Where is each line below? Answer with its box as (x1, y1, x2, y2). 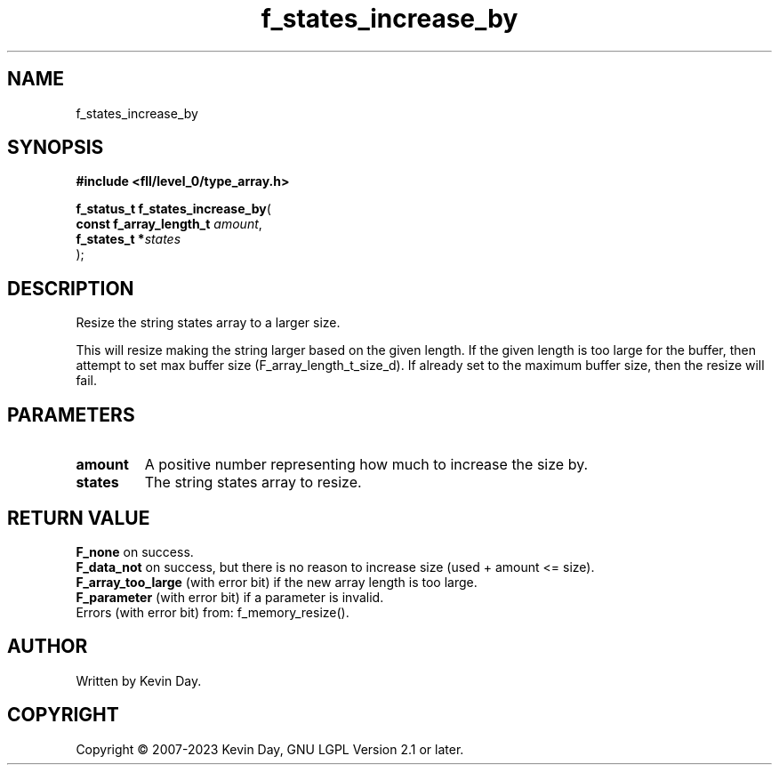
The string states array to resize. (144, 473, 362, 492)
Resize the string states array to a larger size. (76, 315, 341, 331)
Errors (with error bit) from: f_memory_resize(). (76, 604, 349, 620)
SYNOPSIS (7, 136, 104, 159)
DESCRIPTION (7, 277, 134, 300)
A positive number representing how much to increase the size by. (144, 455, 589, 474)
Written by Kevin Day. (76, 672, 202, 688)
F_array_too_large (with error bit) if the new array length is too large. (76, 574, 478, 590)
